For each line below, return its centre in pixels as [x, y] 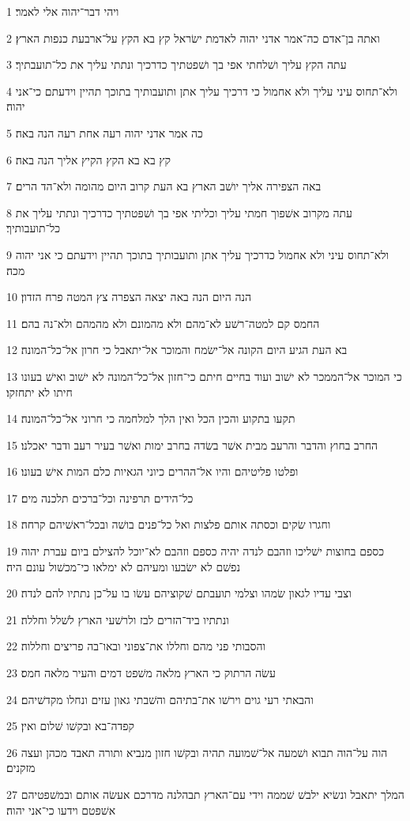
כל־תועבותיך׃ [34, 228]
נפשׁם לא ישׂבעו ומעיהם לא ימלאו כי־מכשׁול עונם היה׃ [123, 566]
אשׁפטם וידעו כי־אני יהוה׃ [61, 810]
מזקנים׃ [21, 768]
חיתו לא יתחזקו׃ [39, 392]
